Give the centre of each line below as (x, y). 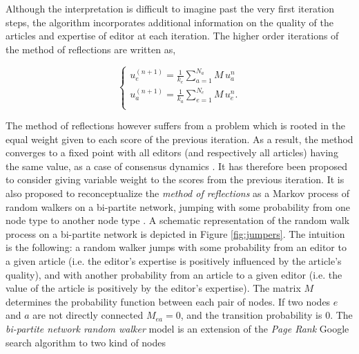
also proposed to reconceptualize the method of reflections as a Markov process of (178, 193)
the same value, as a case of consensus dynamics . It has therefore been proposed (177, 166)
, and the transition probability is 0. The (266, 315)
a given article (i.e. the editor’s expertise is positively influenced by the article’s (174, 260)
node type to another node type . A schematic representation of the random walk (178, 220)
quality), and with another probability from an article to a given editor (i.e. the (174, 274)
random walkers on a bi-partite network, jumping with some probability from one (178, 206)
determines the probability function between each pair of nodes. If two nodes (168, 301)
